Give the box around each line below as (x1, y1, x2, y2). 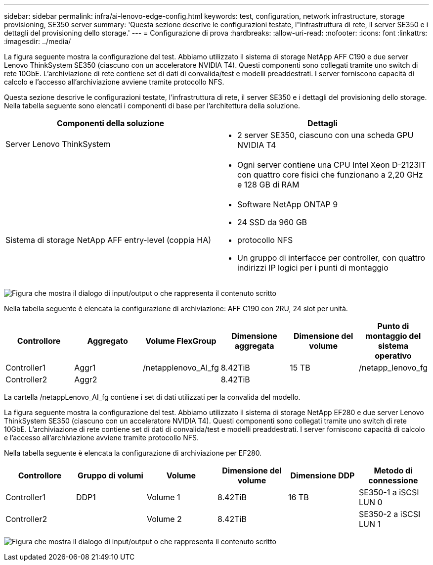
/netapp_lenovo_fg (358, 363, 428, 373)
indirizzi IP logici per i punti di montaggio (237, 263, 389, 273)
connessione (368, 475, 418, 485)
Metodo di (374, 466, 413, 475)
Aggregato (87, 336, 128, 346)
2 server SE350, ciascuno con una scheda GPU (237, 130, 414, 140)
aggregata (234, 341, 274, 351)
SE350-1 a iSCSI (358, 487, 419, 497)
